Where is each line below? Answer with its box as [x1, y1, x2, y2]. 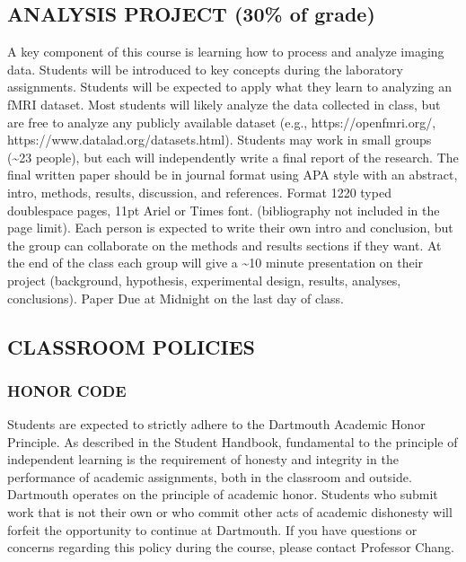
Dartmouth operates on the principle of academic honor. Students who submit [7, 485, 438, 504]
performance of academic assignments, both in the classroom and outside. [7, 467, 412, 486]
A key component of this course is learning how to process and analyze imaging [7, 42, 444, 61]
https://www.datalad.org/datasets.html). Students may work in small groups [7, 130, 432, 149]
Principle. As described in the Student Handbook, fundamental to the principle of [7, 432, 458, 451]
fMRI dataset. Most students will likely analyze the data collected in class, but [7, 94, 441, 113]
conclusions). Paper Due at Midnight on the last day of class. [7, 288, 344, 307]
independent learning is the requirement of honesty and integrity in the [7, 450, 399, 469]
